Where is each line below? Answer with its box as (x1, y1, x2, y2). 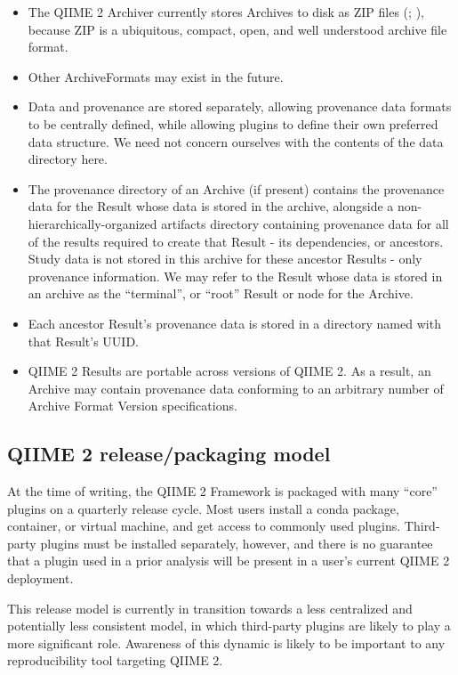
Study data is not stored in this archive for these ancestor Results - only (28, 249, 422, 268)
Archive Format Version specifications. (28, 396, 237, 415)
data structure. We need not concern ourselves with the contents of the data (28, 132, 444, 150)
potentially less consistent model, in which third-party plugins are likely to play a (7, 616, 451, 635)
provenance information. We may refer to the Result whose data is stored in (28, 266, 443, 285)
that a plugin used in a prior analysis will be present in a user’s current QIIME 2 (7, 551, 450, 570)
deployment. (7, 569, 74, 588)
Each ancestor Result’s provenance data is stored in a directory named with (28, 313, 441, 332)
